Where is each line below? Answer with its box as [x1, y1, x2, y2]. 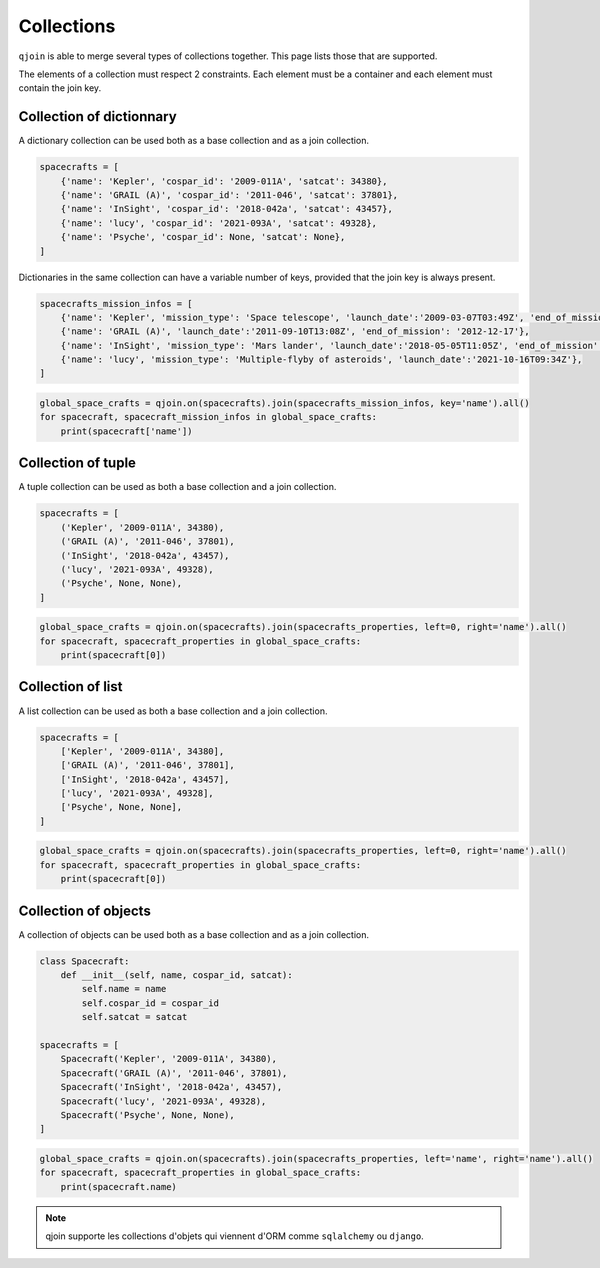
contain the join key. [18, 82, 102, 94]
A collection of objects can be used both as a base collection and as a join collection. [18, 928, 370, 940]
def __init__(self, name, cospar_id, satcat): [60, 970, 294, 981]
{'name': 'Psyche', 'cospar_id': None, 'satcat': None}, [60, 231, 346, 243]
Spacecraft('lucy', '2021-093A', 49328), [60, 1095, 267, 1107]
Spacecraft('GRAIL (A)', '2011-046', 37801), [60, 1067, 288, 1079]
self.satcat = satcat [81, 1011, 188, 1023]
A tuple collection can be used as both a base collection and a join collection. [18, 481, 337, 493]
